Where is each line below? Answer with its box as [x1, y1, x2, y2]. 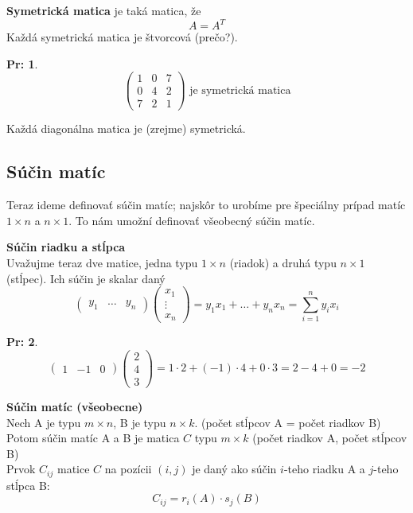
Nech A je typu [6, 414, 81, 430]
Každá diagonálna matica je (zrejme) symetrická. [6, 120, 246, 137]
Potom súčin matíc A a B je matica [6, 429, 180, 446]
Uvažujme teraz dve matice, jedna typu [6, 255, 198, 271]
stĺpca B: [6, 476, 50, 493]
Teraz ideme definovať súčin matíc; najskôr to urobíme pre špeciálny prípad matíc [6, 196, 406, 213]
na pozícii [104, 461, 152, 477]
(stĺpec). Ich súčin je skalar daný [6, 270, 166, 286]
